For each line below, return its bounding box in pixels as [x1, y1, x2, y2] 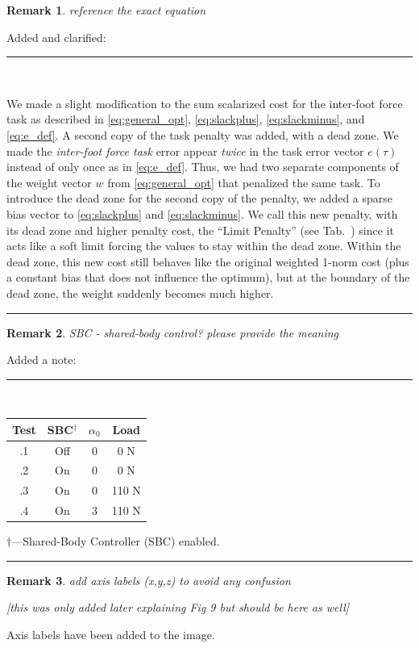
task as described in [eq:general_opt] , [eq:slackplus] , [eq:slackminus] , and [6, 111, 365, 128]
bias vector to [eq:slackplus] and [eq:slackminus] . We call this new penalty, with [6, 205, 398, 222]
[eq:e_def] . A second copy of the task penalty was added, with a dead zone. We [6, 126, 399, 143]
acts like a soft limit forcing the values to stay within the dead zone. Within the [6, 237, 401, 254]
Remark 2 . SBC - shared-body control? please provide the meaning [6, 324, 339, 341]
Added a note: [6, 351, 77, 368]
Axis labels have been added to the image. [6, 626, 215, 643]
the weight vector [6, 173, 92, 190]
